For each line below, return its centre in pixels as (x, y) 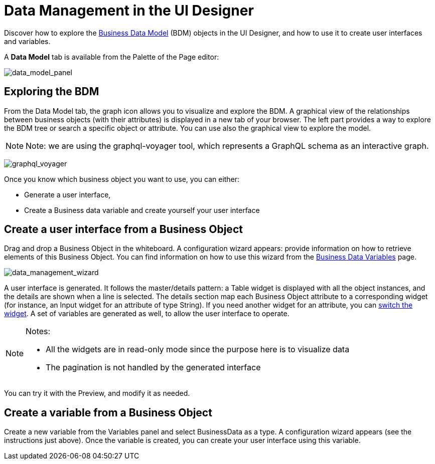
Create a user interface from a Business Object (123, 229)
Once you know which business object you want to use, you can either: (122, 179)
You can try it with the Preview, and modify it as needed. (97, 393)
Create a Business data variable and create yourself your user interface (142, 210)
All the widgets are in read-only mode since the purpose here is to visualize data (198, 350)
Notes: (38, 331)
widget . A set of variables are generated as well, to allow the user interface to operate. (147, 314)
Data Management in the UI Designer (129, 11)
